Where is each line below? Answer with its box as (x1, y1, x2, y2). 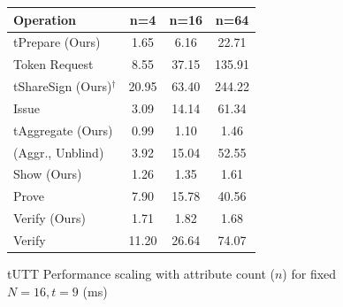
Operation (13, 10, 77, 28)
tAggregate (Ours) (13, 120, 113, 139)
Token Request (13, 55, 94, 73)
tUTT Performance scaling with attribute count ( (7, 265, 275, 283)
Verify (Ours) (13, 209, 86, 227)
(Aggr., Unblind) (13, 142, 104, 161)
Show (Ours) (13, 165, 82, 183)
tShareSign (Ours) (13, 77, 112, 96)
